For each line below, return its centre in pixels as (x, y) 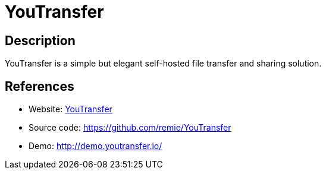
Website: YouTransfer (70, 109)
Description (40, 40)
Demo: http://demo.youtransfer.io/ (95, 146)
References (40, 86)
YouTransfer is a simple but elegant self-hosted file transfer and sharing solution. (163, 64)
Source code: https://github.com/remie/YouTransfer (130, 128)
